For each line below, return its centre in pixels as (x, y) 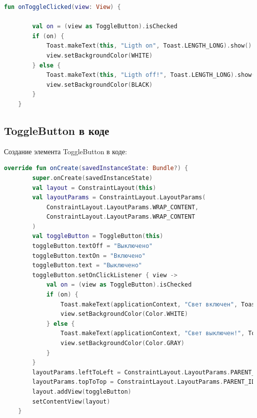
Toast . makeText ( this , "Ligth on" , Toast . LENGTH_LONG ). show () (149, 46)
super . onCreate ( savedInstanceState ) (92, 178)
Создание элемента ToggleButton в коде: (65, 151)
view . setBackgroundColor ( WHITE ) (99, 55)
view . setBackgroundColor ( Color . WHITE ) (124, 314)
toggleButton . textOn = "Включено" (89, 256)
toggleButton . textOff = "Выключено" (92, 246)
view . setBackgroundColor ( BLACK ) (99, 85)
